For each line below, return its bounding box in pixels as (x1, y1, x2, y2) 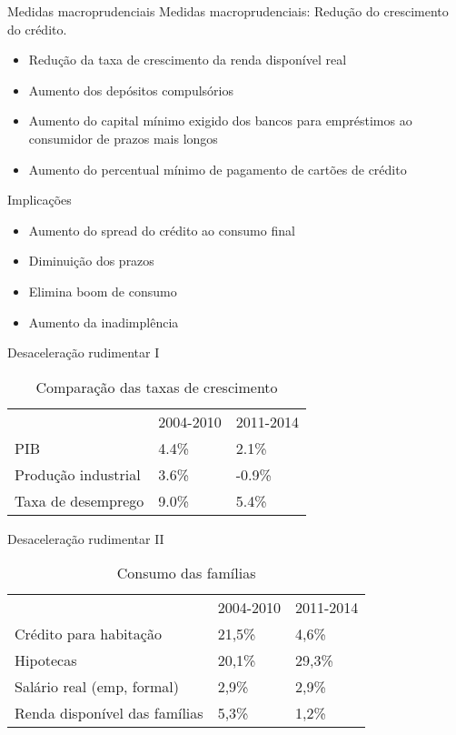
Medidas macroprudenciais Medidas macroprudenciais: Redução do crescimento (7, 2, 449, 20)
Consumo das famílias (116, 562, 256, 584)
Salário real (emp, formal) (15, 676, 180, 698)
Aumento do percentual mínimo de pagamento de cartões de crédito (28, 159, 407, 178)
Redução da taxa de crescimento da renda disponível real (28, 50, 347, 69)
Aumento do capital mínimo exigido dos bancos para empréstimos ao (28, 111, 412, 130)
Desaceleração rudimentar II (7, 529, 164, 548)
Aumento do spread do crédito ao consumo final (28, 220, 295, 239)
